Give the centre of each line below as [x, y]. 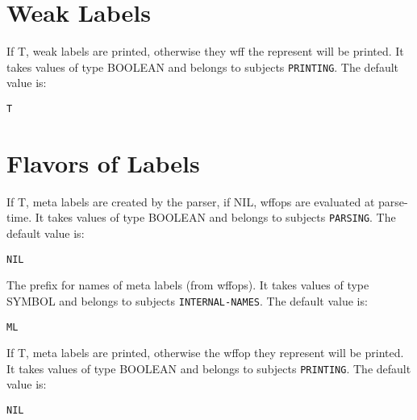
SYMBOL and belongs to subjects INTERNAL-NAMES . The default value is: [187, 300]
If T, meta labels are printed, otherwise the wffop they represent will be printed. [205, 353]
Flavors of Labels [103, 162]
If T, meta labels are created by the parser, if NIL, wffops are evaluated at [191, 201]
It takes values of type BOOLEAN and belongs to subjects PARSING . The [215, 217]
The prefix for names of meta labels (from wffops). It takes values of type [188, 285]
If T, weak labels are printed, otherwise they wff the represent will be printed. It [205, 51]
